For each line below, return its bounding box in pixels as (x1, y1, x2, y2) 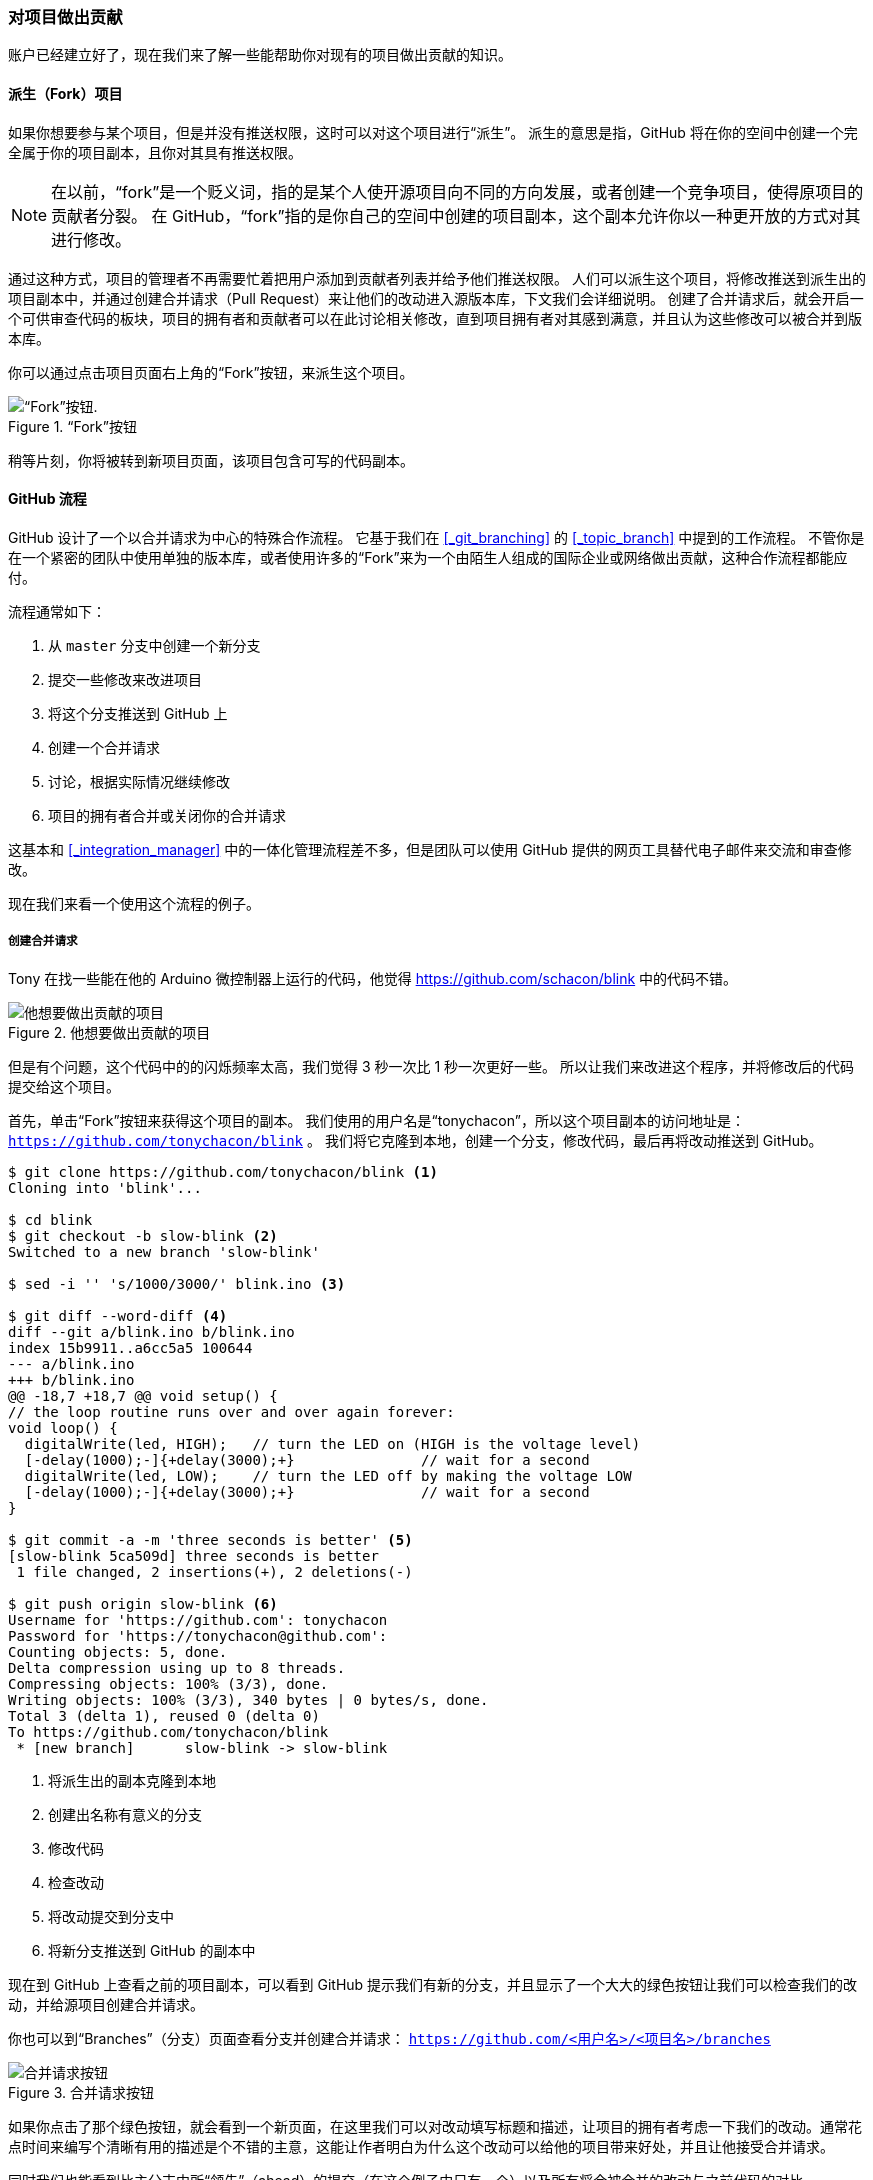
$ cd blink (8, 1211, 93, 1228)
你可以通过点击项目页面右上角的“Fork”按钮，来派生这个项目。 (8, 363, 414, 381)
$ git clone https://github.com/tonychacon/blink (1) (8, 1163, 438, 1180)
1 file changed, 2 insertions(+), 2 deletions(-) (16, 1563, 413, 1580)
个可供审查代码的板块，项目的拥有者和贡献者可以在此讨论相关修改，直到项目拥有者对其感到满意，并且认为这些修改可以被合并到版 (8, 309, 862, 327)
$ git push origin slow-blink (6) (8, 1595, 278, 1612)
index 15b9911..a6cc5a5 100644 (8, 1339, 253, 1356)
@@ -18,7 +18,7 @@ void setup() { (8, 1387, 278, 1404)
